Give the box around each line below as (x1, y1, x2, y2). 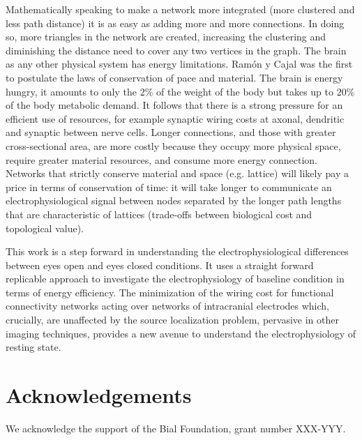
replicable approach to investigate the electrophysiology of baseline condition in (6, 271, 345, 286)
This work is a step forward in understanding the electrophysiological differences (6, 244, 349, 259)
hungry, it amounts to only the (6, 84, 137, 98)
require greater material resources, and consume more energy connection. (6, 152, 317, 167)
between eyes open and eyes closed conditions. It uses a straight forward (6, 257, 314, 272)
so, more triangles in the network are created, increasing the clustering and (6, 29, 326, 44)
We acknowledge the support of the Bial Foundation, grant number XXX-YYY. (6, 420, 346, 435)
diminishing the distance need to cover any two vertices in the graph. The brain (6, 43, 347, 57)
